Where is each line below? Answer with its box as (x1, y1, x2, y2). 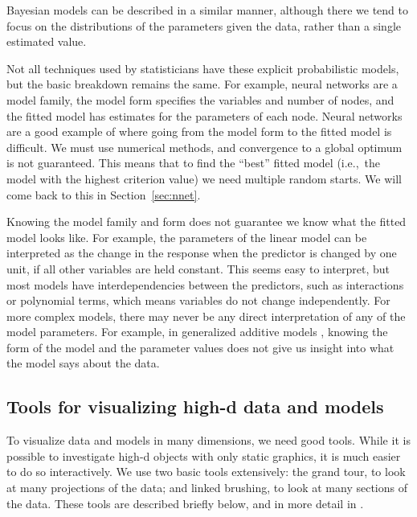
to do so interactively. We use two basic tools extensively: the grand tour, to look (6, 463, 406, 480)
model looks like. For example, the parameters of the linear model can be (6, 228, 367, 245)
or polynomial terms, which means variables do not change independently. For (6, 292, 390, 309)
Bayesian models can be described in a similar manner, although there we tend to (6, 2, 408, 18)
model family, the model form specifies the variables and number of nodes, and (6, 91, 395, 108)
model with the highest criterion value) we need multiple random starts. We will (6, 170, 402, 187)
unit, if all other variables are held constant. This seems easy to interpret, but (6, 260, 390, 277)
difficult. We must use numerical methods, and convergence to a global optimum (6, 138, 403, 155)
